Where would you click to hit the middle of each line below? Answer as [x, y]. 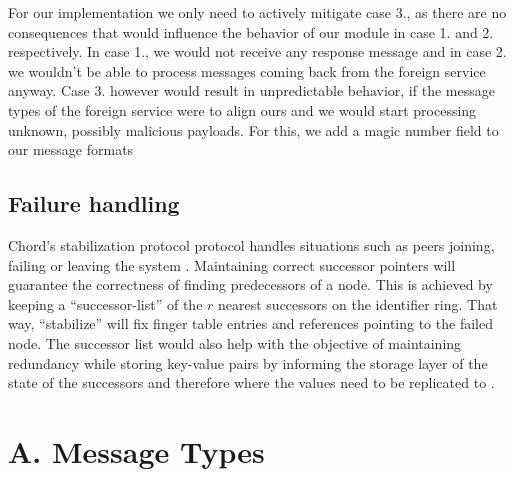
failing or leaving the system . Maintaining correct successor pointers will [232, 264]
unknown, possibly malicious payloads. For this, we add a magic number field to [253, 129]
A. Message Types [136, 450]
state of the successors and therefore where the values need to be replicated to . [251, 382]
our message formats [71, 149]
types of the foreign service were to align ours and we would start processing [242, 109]
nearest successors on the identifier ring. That [358, 303]
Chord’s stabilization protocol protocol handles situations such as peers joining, [251, 244]
